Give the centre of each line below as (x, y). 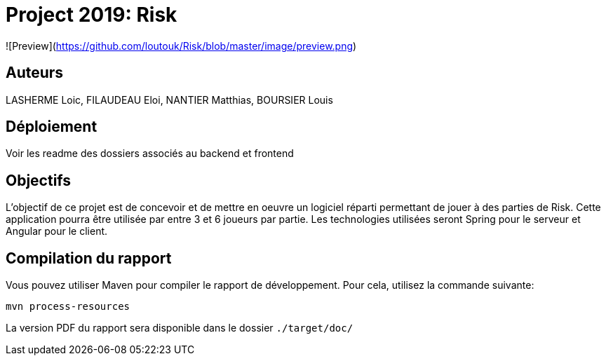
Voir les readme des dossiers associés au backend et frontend (150, 154)
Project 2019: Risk (92, 15)
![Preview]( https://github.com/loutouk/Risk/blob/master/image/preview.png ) (181, 46)
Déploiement (52, 127)
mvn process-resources (68, 307)
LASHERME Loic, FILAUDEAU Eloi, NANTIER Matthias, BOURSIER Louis (169, 100)
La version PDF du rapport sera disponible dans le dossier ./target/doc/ (180, 328)
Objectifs (39, 180)
